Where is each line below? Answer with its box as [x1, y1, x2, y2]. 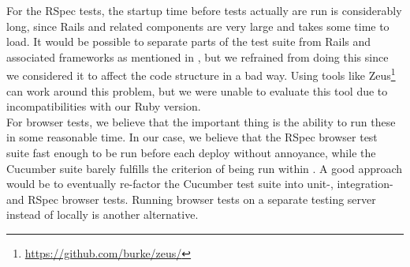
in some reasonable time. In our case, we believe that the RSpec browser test [6, 129, 378, 145]
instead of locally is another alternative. [6, 206, 199, 223]
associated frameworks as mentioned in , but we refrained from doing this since [6, 48, 389, 65]
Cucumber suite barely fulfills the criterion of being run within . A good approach [6, 160, 403, 176]
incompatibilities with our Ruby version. [6, 98, 201, 115]
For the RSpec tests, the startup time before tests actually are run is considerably [6, 2, 402, 18]
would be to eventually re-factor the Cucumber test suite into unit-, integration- [6, 175, 393, 192]
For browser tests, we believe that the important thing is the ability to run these [6, 113, 396, 130]
